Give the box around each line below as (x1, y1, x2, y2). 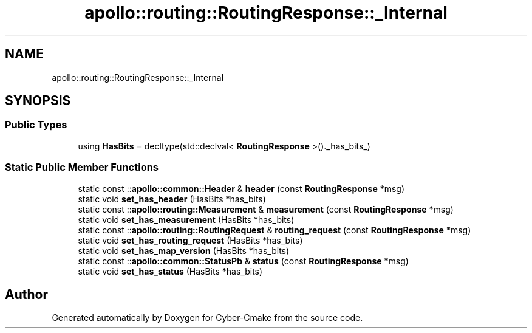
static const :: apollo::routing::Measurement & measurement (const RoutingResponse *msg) (78, 204, 454, 215)
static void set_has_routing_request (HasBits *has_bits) (78, 235, 303, 245)
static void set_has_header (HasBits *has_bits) (78, 193, 266, 204)
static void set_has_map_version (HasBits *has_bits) (78, 245, 290, 256)
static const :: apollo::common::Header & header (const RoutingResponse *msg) (78, 183, 405, 194)
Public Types (5, 118, 67, 131)
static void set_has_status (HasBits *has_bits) (78, 266, 263, 276)
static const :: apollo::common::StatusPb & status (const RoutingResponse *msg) (78, 255, 409, 266)
